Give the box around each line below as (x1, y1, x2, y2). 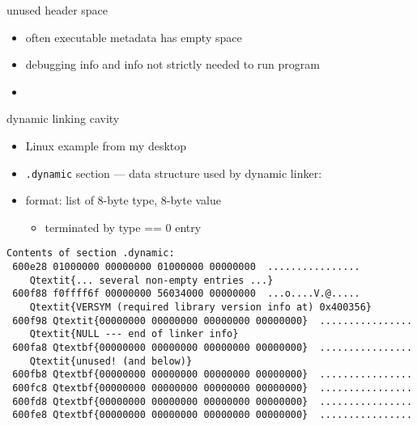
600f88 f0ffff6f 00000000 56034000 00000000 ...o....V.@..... (12, 288, 360, 300)
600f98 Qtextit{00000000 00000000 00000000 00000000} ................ (12, 314, 413, 327)
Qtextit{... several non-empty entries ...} (29, 274, 274, 286)
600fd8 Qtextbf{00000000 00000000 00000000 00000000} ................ (12, 395, 413, 407)
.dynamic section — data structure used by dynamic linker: (25, 164, 322, 181)
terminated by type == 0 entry (45, 218, 202, 235)
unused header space (6, 2, 109, 18)
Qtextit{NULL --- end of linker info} (29, 328, 239, 340)
